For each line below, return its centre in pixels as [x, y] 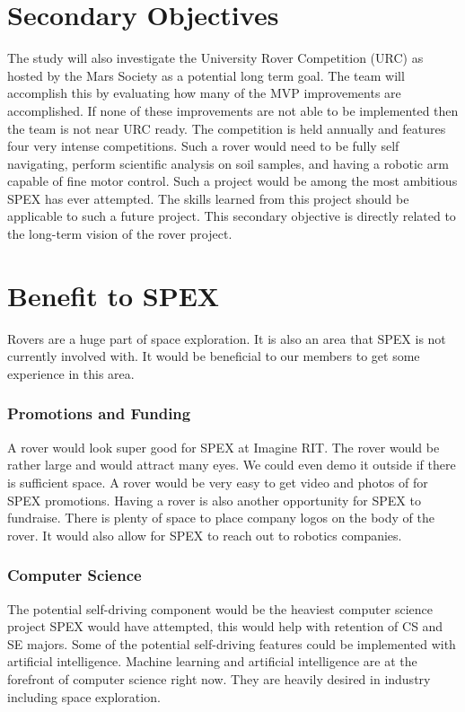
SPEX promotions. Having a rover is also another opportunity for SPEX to [214, 500]
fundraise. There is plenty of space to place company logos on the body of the [221, 518]
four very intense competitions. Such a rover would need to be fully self [203, 146]
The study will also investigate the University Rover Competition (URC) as [215, 58]
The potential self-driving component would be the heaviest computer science [220, 608]
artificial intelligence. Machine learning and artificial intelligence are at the [212, 661]
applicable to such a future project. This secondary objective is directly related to [232, 216]
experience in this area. [71, 373]
